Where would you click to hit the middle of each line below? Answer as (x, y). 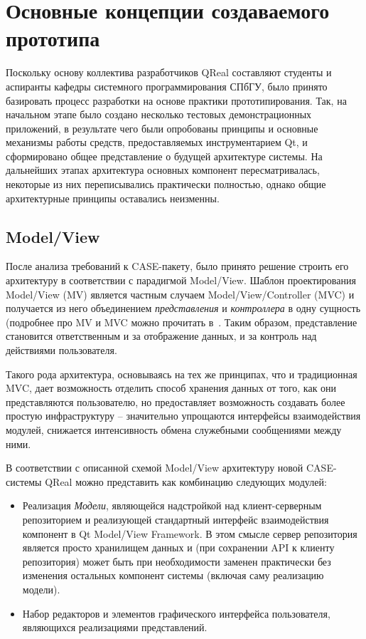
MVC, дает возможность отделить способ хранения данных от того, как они (171, 388)
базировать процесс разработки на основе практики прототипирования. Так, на (176, 100)
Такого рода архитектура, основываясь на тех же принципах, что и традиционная (182, 374)
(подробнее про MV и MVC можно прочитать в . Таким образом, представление (182, 322)
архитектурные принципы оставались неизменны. (113, 198)
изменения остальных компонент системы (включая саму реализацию (173, 575)
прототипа (53, 38)
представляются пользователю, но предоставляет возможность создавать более (176, 401)
